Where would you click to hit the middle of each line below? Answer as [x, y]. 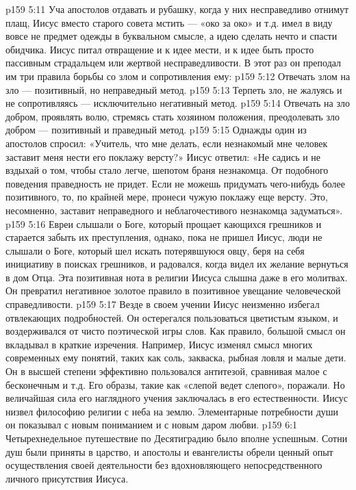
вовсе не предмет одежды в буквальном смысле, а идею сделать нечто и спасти [171, 36]
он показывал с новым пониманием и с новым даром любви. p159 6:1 [152, 425]
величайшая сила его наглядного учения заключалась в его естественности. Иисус [177, 398]
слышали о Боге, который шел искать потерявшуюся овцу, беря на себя [155, 250]
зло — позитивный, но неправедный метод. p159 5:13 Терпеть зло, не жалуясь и [174, 89]
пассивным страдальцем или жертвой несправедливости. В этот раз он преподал [174, 63]
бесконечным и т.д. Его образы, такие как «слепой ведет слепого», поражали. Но [175, 384]
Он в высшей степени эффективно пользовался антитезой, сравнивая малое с [166, 371]
